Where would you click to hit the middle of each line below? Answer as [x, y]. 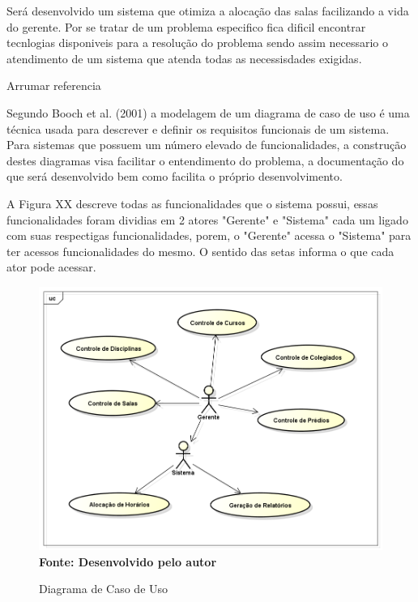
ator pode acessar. [51, 267]
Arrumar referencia [54, 85]
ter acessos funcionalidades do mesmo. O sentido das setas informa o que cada [200, 251]
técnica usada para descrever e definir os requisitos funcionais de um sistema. [198, 128]
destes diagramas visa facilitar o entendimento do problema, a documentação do [205, 160]
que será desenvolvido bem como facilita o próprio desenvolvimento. [175, 176]
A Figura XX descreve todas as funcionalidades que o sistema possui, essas [192, 203]
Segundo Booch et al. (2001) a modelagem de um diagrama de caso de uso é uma [208, 112]
